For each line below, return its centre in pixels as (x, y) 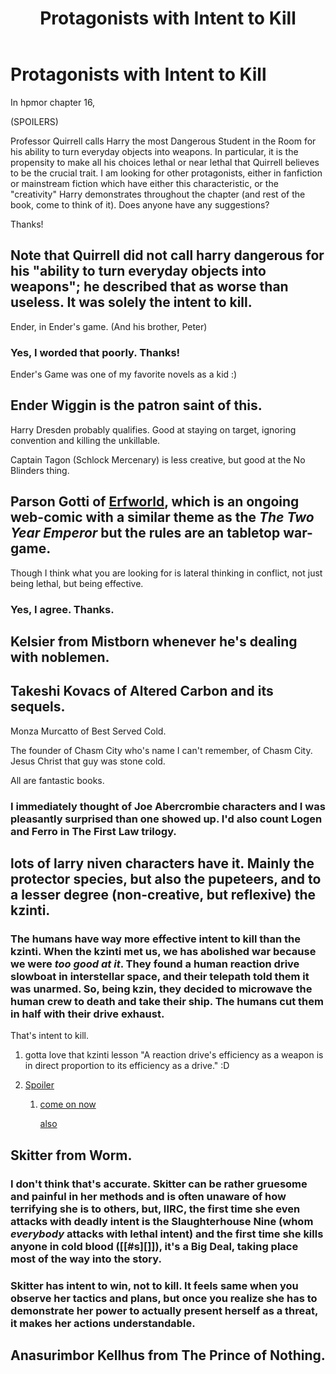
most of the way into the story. (86, 1259)
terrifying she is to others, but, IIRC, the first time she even (155, 1209)
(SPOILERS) (34, 121)
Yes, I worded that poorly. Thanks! (95, 352)
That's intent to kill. (50, 1036)
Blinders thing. (40, 470)
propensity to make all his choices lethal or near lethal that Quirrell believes (165, 162)
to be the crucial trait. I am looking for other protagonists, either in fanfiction (166, 173)
